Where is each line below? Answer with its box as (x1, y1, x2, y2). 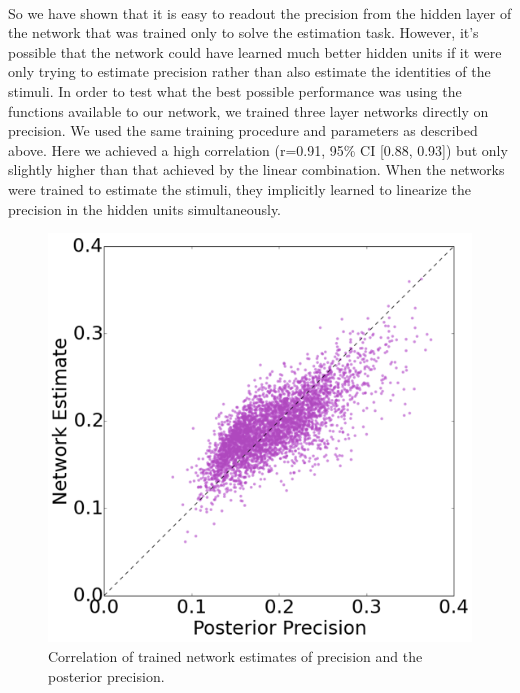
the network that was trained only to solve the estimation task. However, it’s (8, 22, 479, 43)
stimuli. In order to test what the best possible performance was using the (8, 80, 462, 101)
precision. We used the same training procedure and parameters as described (8, 120, 478, 141)
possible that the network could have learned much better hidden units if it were (8, 41, 502, 62)
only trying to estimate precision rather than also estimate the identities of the (8, 61, 491, 82)
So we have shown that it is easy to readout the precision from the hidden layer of (8, 2, 512, 23)
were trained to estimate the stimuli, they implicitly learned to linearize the (8, 178, 472, 199)
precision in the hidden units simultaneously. (8, 198, 281, 219)
